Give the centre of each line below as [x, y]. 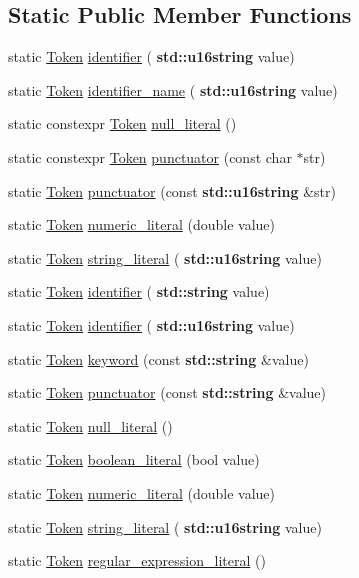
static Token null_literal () [90, 425]
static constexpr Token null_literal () [122, 123]
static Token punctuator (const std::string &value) [167, 392]
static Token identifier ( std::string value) [139, 291]
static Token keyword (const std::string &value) [158, 358]
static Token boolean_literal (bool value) [134, 459]
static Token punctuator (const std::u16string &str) [172, 190]
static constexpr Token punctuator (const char [150, 156]
